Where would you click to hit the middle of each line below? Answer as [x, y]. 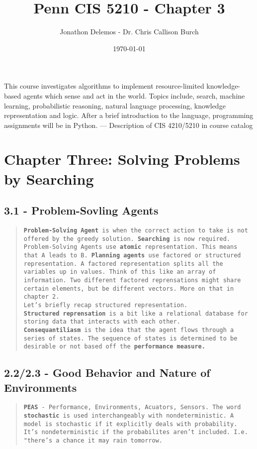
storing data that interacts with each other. [102, 322]
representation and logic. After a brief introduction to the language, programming [129, 115]
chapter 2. [42, 297]
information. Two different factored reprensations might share [132, 280]
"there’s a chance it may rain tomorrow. [93, 441]
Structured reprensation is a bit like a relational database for [136, 313]
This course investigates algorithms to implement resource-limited [104, 86]
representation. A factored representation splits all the [123, 264]
